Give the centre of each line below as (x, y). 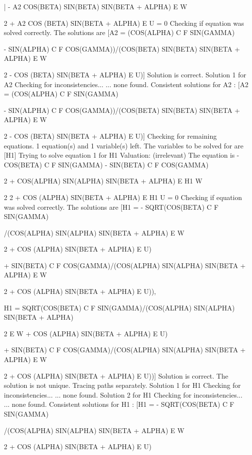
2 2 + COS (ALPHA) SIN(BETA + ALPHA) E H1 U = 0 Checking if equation (123, 197)
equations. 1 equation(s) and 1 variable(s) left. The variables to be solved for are (124, 145)
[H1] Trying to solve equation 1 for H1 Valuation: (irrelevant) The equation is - (122, 155)
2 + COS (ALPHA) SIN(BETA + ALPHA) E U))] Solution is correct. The (116, 375)
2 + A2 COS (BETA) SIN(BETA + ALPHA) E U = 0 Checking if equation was (124, 23)
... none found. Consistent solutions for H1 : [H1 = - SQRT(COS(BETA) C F (119, 404)
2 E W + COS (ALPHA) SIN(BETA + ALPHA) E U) (86, 333)
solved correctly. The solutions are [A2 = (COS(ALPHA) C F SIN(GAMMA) (119, 32)
